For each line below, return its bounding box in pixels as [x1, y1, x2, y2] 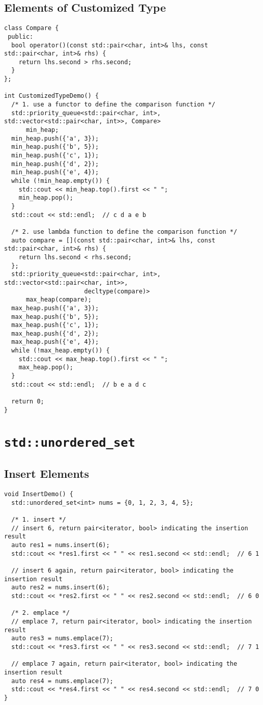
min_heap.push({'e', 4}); [11, 169, 99, 176]
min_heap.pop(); [18, 194, 74, 202]
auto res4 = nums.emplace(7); [11, 677, 113, 685]
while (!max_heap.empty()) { [11, 347, 110, 355]
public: [8, 33, 34, 40]
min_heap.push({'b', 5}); [11, 143, 99, 151]
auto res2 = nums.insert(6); [11, 584, 110, 591]
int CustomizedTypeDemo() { [4, 92, 99, 100]
